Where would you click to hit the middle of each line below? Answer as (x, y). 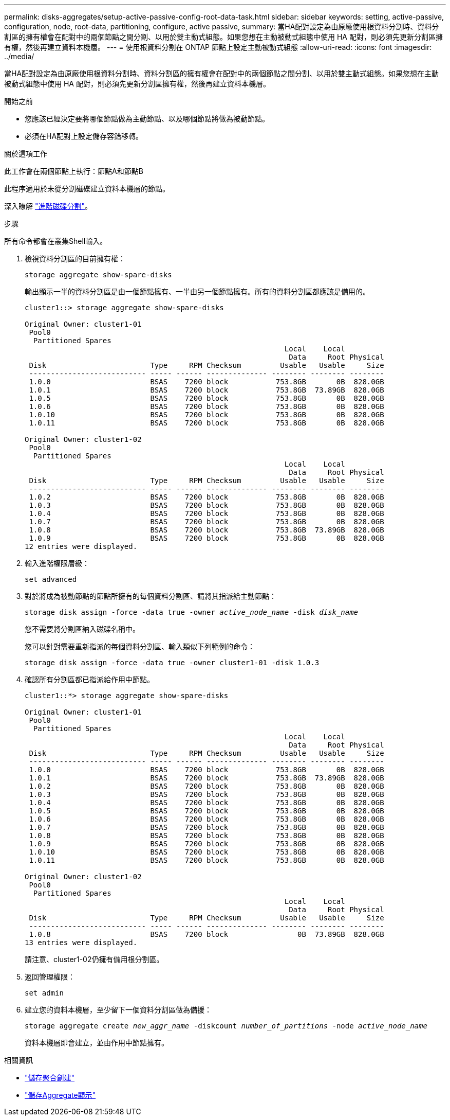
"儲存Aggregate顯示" (60, 1095)
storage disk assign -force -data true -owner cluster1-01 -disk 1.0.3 (172, 663)
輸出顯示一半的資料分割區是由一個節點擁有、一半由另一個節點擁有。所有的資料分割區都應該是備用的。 (197, 291)
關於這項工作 (26, 154)
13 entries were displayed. (81, 943)
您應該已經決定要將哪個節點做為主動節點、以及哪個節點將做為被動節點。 (147, 119)
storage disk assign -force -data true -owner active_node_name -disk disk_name (192, 612)
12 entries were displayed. (81, 546)
